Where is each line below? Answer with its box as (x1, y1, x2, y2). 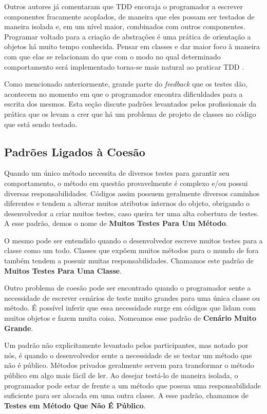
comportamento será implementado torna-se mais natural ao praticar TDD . (4, 61, 244, 72)
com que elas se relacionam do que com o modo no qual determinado (4, 51, 221, 61)
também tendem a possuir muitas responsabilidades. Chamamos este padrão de (4, 255, 254, 266)
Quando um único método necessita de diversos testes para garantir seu (4, 168, 230, 178)
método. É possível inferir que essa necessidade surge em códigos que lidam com (4, 302, 256, 313)
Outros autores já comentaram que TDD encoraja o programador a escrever (4, 1, 243, 11)
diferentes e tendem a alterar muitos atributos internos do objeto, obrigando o (4, 198, 250, 209)
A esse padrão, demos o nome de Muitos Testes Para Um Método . (4, 218, 228, 229)
